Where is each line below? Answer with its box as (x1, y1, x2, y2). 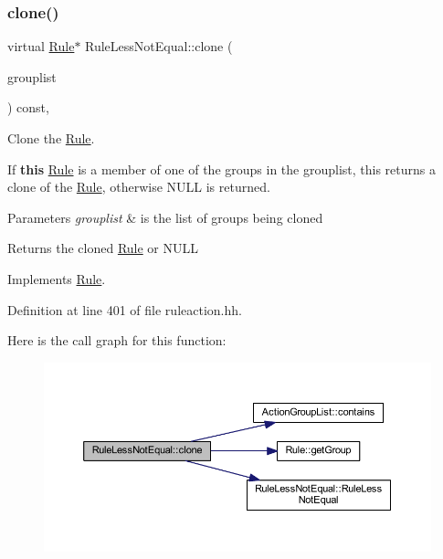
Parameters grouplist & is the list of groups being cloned (7, 207, 323, 227)
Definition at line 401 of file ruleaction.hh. (7, 300, 242, 319)
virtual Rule (7, 37, 75, 56)
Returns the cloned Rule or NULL (7, 238, 198, 258)
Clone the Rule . (7, 129, 95, 147)
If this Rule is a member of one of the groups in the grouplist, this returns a (7, 159, 436, 178)
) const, (7, 98, 49, 117)
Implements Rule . (7, 269, 106, 288)
